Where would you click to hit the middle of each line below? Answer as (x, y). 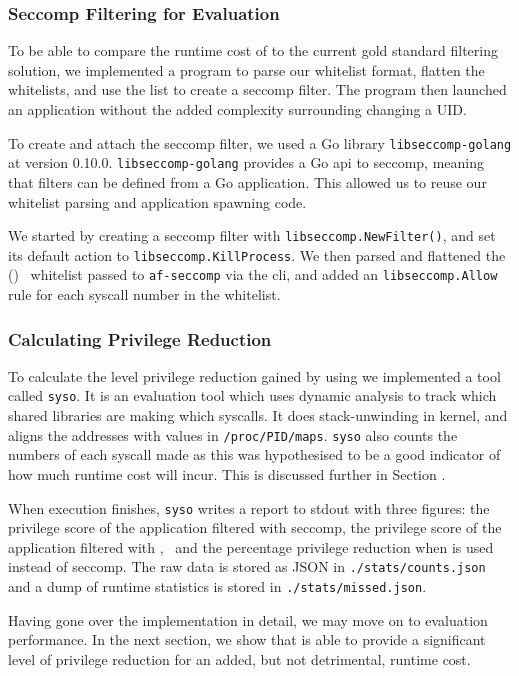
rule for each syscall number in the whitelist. (144, 294)
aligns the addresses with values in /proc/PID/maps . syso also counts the (233, 434)
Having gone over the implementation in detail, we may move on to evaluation (248, 619)
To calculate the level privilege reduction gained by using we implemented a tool (254, 375)
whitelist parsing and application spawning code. (157, 201)
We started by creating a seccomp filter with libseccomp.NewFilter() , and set (252, 235)
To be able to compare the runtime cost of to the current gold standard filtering (253, 50)
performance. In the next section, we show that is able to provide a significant (247, 639)
